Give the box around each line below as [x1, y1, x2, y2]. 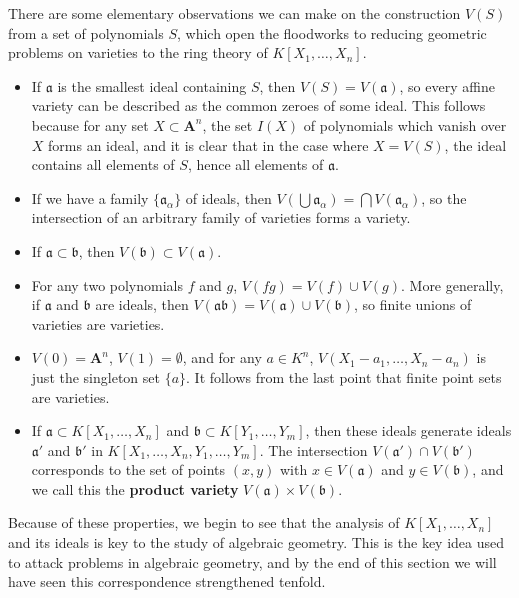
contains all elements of [31, 154, 175, 175]
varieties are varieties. [31, 313, 165, 334]
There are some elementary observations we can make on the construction [8, 3, 461, 23]
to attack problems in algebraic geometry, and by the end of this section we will [8, 551, 497, 572]
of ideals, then [185, 187, 272, 208]
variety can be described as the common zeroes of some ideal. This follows [31, 95, 486, 116]
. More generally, [400, 274, 504, 295]
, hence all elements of [187, 154, 324, 175]
